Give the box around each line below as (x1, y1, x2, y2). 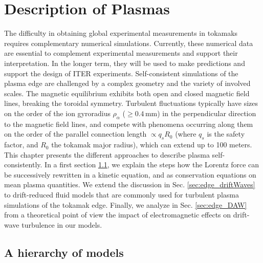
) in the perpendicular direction (157, 107, 256, 118)
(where (175, 128, 196, 139)
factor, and (4, 139, 38, 150)
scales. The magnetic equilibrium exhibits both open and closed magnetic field (4, 87, 250, 98)
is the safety (207, 128, 245, 139)
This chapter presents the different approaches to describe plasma (4, 149, 210, 160)
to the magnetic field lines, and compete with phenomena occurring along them (4, 118, 253, 129)
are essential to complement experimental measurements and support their (4, 48, 238, 58)
